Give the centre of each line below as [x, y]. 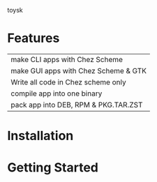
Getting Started [53, 168]
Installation [40, 136]
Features [33, 38]
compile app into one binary [57, 93]
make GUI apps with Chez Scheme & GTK [79, 70]
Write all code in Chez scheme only [69, 82]
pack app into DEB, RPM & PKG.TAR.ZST [77, 105]
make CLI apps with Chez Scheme [67, 59]
